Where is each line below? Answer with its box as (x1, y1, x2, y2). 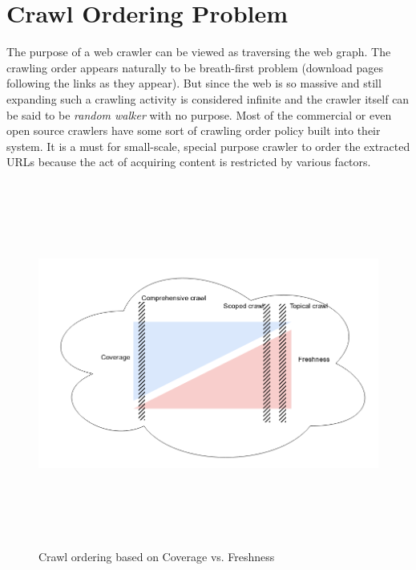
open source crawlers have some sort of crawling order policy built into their (6, 122, 381, 139)
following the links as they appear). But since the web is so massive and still (6, 75, 382, 92)
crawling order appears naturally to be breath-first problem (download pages (6, 59, 383, 75)
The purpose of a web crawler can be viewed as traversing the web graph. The (6, 43, 391, 60)
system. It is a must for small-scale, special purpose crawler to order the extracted (6, 137, 410, 154)
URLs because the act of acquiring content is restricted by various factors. (6, 153, 371, 170)
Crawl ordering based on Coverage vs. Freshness (38, 548, 275, 564)
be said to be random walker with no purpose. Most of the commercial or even (6, 106, 392, 123)
